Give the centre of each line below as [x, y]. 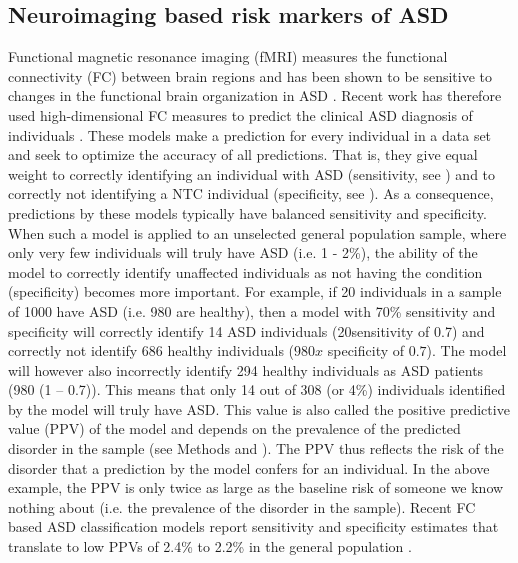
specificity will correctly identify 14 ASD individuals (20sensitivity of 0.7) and [246, 330]
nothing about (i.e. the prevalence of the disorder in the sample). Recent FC [242, 506]
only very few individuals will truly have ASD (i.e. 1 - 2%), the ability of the [243, 252]
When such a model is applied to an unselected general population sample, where [257, 232]
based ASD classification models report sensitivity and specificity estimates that [253, 526]
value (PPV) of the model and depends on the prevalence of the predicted [234, 428]
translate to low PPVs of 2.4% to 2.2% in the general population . [210, 546]
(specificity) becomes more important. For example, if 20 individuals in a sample [255, 291]
